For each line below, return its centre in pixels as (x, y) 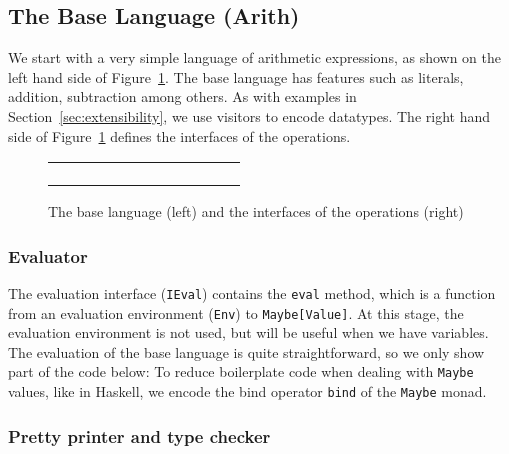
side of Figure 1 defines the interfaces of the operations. (179, 135)
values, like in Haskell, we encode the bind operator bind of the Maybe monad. (247, 391)
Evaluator (48, 255)
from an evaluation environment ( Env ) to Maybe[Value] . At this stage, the (236, 312)
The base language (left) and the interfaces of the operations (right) (256, 211)
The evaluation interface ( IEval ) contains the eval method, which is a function (252, 292)
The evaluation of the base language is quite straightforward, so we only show (246, 351)
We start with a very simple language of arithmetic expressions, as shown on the (254, 57)
